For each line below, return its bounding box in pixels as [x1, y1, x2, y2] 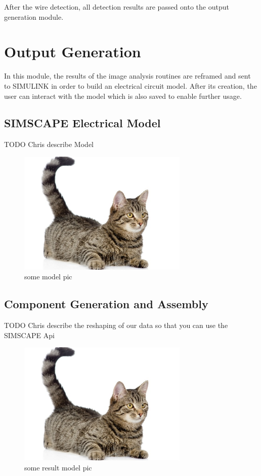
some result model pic [24, 462, 92, 472]
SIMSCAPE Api [4, 329, 55, 340]
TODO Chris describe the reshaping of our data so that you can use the [4, 320, 228, 331]
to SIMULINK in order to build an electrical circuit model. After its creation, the [4, 80, 257, 91]
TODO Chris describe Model [4, 139, 94, 150]
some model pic [24, 271, 72, 282]
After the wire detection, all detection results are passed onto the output [4, 2, 229, 12]
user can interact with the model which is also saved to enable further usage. [4, 90, 242, 101]
